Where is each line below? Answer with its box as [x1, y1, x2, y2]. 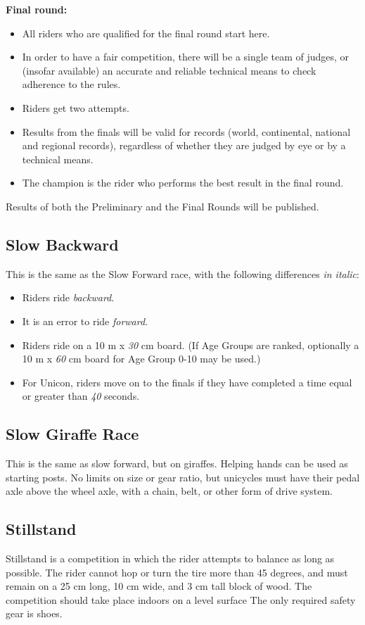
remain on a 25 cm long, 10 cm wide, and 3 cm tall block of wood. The [6, 579, 312, 593]
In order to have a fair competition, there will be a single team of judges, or [22, 49, 350, 64]
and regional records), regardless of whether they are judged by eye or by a [22, 138, 346, 153]
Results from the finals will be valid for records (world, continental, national [22, 124, 351, 139]
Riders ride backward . [22, 290, 115, 305]
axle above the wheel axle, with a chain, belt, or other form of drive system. [6, 484, 333, 498]
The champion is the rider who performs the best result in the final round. [22, 175, 344, 190]
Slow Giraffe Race [6, 423, 139, 445]
